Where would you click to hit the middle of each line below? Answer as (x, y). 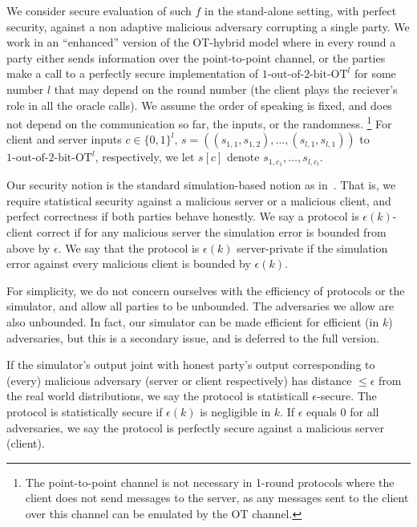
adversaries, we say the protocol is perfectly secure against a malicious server (195, 427)
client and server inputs (64, 139)
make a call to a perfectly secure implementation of (132, 73)
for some (375, 73)
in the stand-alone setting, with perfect (301, 10)
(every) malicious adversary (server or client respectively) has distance (179, 380)
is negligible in (235, 411)
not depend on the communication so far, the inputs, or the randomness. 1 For (199, 122)
